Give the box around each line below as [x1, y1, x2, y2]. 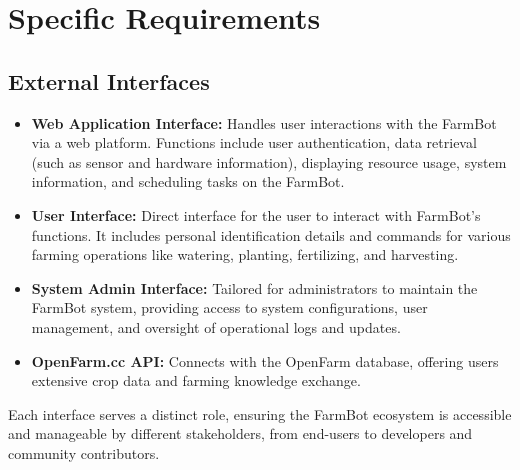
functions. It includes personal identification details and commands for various [31, 224, 511, 245]
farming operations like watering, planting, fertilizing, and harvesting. [31, 244, 459, 265]
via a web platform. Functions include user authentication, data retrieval [31, 132, 477, 153]
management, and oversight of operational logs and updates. [31, 316, 401, 337]
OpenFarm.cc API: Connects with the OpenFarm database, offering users [31, 350, 499, 371]
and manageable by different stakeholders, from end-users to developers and [8, 423, 473, 444]
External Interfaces [8, 65, 210, 96]
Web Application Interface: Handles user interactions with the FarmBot [31, 112, 497, 133]
